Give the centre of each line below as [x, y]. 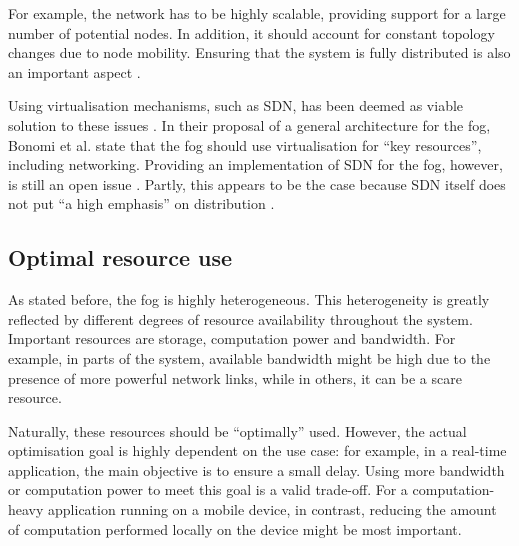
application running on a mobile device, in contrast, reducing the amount [272, 509]
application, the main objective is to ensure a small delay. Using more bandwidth [256, 469]
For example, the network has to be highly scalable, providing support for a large [257, 13]
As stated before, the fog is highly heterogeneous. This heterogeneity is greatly [249, 299]
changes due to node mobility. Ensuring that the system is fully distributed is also [259, 52]
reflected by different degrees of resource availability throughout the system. [240, 318]
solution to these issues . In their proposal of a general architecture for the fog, [249, 124]
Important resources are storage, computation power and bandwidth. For [232, 338]
